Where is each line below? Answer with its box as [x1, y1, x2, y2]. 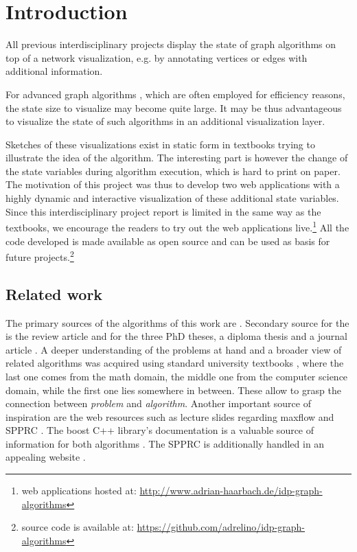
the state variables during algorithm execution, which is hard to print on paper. [5, 163, 341, 178]
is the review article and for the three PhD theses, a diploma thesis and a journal [5, 329, 347, 343]
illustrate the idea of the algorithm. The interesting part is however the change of [5, 150, 348, 165]
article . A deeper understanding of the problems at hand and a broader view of [5, 342, 342, 356]
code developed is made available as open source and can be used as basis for [5, 233, 330, 248]
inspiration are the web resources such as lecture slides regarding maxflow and [5, 409, 334, 424]
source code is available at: [21, 520, 134, 534]
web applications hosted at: [21, 483, 137, 498]
